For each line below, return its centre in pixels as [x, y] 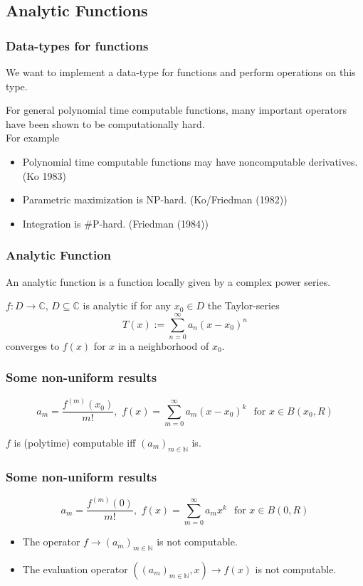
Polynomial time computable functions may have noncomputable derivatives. [190, 161]
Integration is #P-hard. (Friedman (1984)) [115, 223]
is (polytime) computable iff [75, 442]
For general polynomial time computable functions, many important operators [176, 110]
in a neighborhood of [163, 345]
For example [33, 138]
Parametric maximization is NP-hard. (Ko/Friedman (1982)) [155, 199]
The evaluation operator [75, 569]
